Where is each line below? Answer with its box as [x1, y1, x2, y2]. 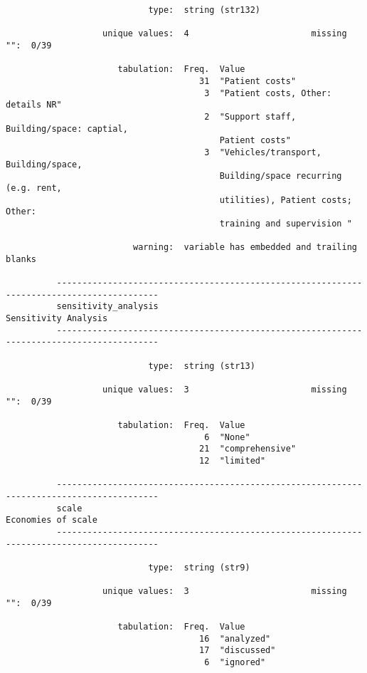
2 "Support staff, [204, 111, 297, 122]
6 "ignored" [204, 657, 266, 668]
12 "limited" [199, 455, 266, 466]
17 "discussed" [199, 645, 276, 656]
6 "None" [204, 432, 250, 442]
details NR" [6, 100, 62, 110]
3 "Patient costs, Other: [204, 88, 332, 98]
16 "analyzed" [199, 633, 271, 644]
